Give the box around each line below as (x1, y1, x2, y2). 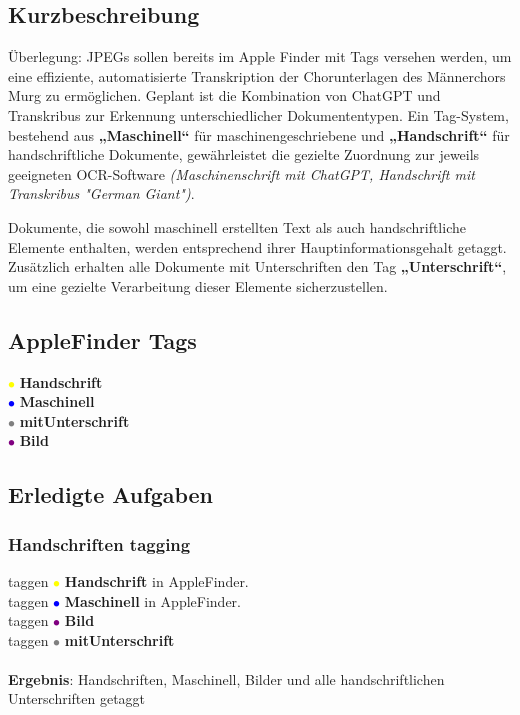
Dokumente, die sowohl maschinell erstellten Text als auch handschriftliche (8, 216, 466, 237)
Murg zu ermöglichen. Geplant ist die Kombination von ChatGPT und (8, 85, 441, 106)
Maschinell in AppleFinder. (64, 590, 241, 611)
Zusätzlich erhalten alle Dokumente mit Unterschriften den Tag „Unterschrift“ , (8, 256, 507, 277)
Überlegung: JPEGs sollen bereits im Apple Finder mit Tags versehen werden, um (8, 46, 512, 67)
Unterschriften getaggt (8, 688, 146, 709)
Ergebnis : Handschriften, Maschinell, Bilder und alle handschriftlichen (8, 668, 445, 689)
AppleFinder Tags (8, 324, 197, 355)
